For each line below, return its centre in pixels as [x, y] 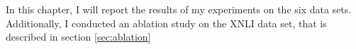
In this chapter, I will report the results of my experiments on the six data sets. [179, 9]
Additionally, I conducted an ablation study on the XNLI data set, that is [166, 23]
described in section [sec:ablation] [78, 37]
